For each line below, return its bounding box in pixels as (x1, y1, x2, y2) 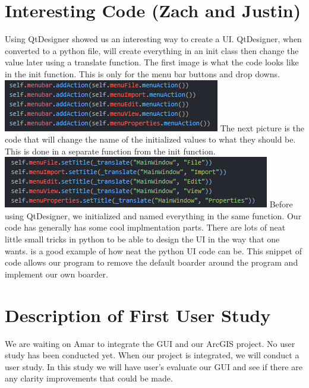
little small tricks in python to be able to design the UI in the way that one (5, 233, 280, 245)
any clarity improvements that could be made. (5, 372, 173, 384)
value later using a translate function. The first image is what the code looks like (5, 56, 299, 68)
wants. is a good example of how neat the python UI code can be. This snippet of (5, 244, 302, 257)
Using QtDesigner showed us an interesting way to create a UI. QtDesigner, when (5, 33, 302, 45)
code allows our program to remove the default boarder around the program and (5, 256, 298, 269)
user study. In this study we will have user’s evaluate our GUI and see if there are (5, 360, 302, 373)
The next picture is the (220, 121, 304, 134)
